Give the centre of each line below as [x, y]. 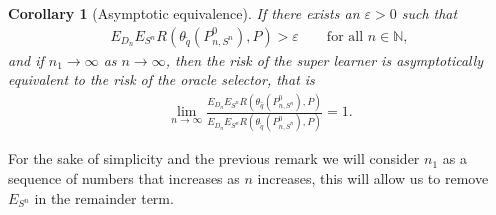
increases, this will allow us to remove [373, 178]
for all [345, 36]
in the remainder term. [104, 197]
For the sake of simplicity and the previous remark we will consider [214, 158]
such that [429, 13]
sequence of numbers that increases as [124, 178]
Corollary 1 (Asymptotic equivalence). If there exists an [184, 13]
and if [26, 59]
